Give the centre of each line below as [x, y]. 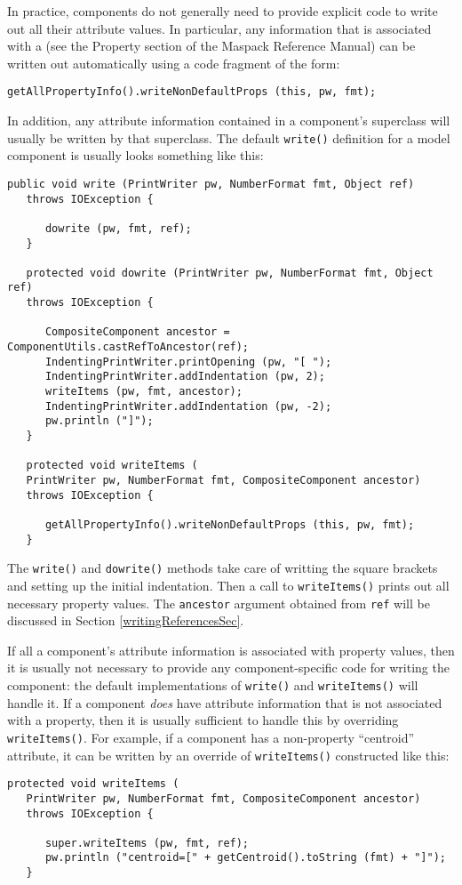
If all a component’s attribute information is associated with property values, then [231, 650]
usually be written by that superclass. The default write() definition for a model [229, 137]
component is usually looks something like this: [135, 155]
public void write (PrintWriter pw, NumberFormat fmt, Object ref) [211, 184]
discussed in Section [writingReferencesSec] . [126, 620]
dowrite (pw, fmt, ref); [118, 228]
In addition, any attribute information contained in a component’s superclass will [229, 121]
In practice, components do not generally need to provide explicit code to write [223, 11]
